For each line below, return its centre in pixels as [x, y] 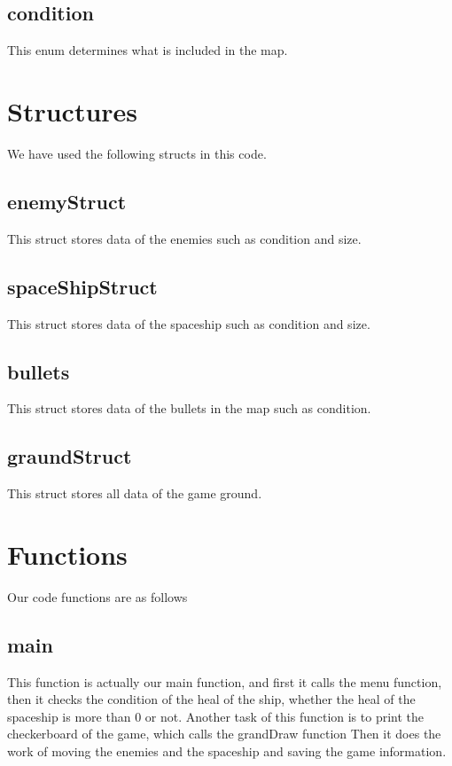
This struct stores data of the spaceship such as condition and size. [189, 323]
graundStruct [70, 456]
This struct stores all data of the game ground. [135, 493]
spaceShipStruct [82, 286]
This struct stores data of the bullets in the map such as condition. [189, 408]
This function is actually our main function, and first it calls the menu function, [225, 681]
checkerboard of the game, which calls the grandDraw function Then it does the [224, 734]
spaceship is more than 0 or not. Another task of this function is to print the [216, 716]
